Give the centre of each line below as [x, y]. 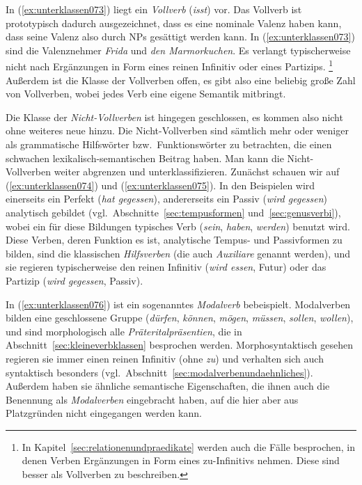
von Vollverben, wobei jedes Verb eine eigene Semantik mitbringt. [146, 94]
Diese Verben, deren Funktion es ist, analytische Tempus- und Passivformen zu [174, 240]
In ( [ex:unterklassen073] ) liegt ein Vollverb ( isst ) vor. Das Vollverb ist [154, 9]
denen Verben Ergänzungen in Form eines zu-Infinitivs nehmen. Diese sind [181, 460]
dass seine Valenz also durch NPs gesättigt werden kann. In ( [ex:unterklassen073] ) [180, 37]
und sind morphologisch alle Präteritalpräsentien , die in [124, 331]
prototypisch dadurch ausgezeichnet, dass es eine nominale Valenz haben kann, [174, 23]
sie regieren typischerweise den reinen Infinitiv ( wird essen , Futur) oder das [166, 267]
